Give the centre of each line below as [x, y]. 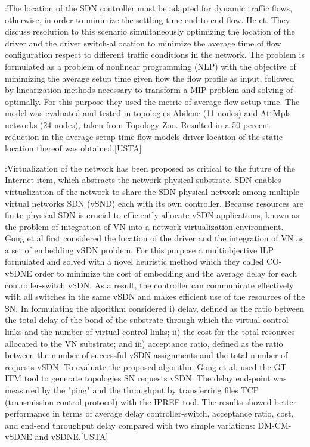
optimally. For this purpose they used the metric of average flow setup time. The [152, 101]
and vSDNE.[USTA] [72, 437]
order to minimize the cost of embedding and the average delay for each [166, 273]
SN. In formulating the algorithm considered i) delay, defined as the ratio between [154, 308]
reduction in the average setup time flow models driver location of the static [144, 136]
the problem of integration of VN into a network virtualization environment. [144, 226]
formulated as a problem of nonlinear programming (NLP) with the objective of [151, 66]
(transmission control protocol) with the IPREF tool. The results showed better [151, 401]
